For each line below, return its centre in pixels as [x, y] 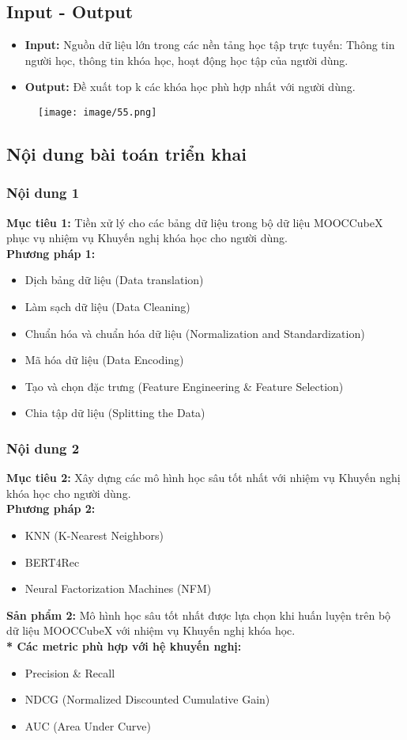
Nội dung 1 [43, 193]
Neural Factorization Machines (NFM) [118, 588]
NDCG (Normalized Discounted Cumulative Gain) [147, 699]
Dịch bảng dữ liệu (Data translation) [114, 280]
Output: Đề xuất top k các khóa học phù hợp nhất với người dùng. [190, 87]
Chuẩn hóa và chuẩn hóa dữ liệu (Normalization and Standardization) [195, 333]
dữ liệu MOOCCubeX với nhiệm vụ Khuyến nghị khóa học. [151, 630]
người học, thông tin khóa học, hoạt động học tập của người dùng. [187, 60]
